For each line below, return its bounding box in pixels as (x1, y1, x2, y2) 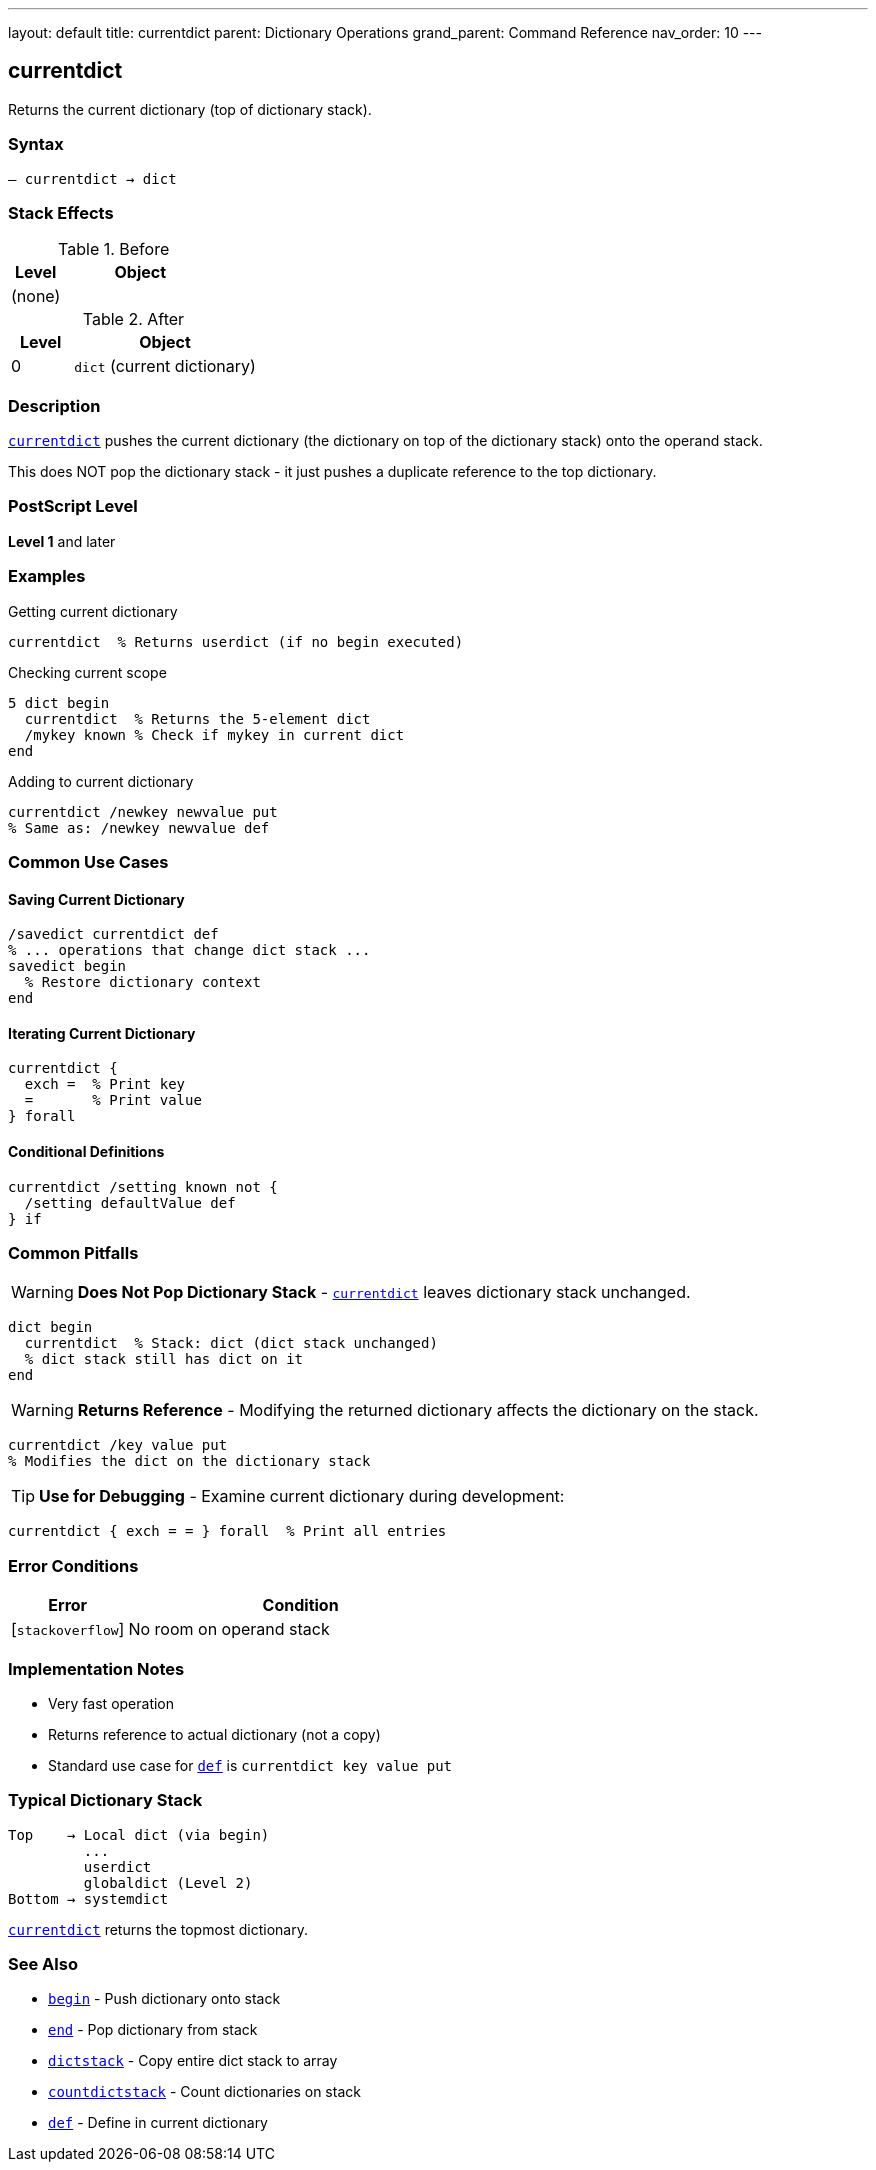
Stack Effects (8, 202, 114, 223)
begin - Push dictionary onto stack (48, 1990, 281, 2008)
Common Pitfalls (8, 1243, 139, 1263)
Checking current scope (8, 663, 167, 681)
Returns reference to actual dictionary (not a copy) (48, 1725, 381, 1743)
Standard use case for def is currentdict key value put (48, 1756, 453, 1774)
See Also (8, 1954, 78, 1974)
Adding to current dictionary (8, 772, 194, 790)
